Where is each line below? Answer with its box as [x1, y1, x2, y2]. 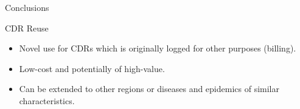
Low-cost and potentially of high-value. [19, 62, 165, 74]
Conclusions [5, 1, 49, 13]
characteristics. [19, 94, 75, 107]
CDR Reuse [5, 21, 49, 34]
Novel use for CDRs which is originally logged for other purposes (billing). [19, 42, 296, 54]
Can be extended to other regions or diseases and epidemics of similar [19, 82, 279, 95]
